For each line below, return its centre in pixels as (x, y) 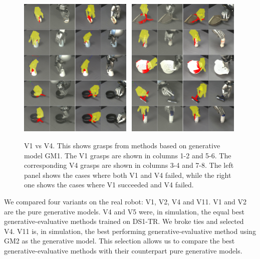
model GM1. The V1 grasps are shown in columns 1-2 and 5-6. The (128, 155)
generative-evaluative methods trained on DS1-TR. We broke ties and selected (124, 221)
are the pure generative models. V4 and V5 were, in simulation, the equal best (124, 211)
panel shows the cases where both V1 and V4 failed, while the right (128, 175)
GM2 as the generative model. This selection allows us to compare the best (119, 241)
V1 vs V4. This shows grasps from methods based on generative (122, 146)
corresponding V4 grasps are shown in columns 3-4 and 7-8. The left (129, 165)
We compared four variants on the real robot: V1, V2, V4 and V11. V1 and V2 (125, 202)
